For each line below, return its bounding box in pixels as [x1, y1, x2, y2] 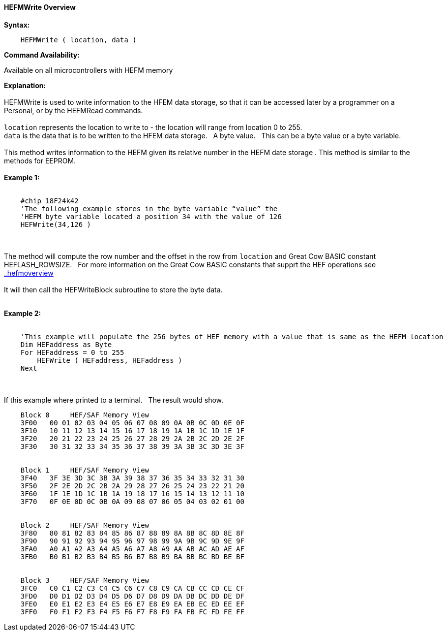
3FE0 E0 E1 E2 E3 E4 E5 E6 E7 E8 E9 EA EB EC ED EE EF [20, 600, 244, 608]
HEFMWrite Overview [4, 3, 76, 11]
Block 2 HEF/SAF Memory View [20, 521, 149, 529]
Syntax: [4, 20, 30, 29]
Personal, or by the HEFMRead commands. [4, 106, 143, 115]
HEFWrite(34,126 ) [20, 220, 91, 228]
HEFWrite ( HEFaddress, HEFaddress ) [37, 356, 182, 364]
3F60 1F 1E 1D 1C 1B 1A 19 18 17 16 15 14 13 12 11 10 [20, 489, 244, 498]
